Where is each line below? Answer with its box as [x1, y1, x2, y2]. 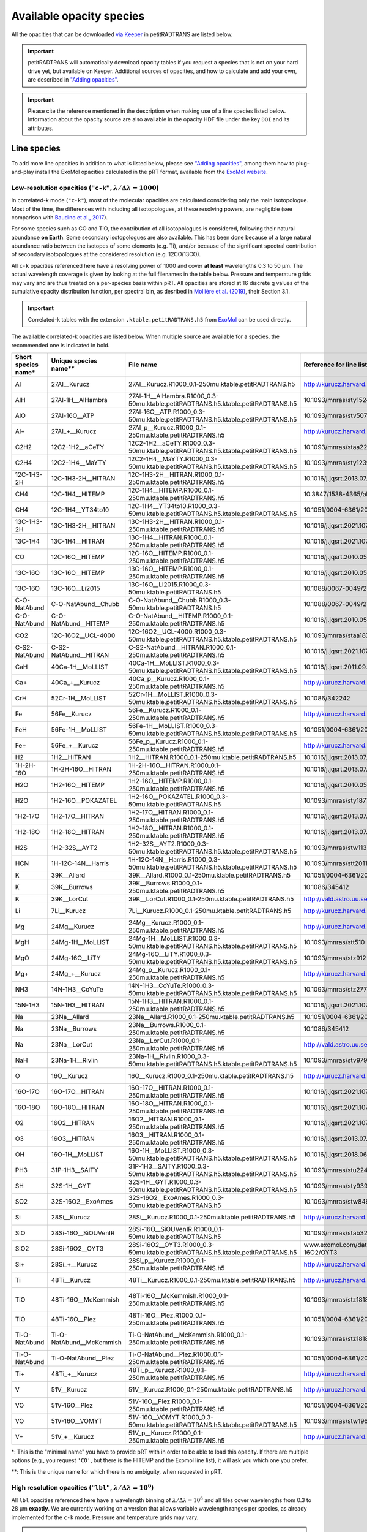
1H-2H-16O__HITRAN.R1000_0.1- [128, 760, 221, 769]
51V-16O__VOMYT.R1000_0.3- [128, 1413, 214, 1421]
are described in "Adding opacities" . [28, 76, 119, 83]
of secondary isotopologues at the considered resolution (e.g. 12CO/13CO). [11, 251, 201, 258]
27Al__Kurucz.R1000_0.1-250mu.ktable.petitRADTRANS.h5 [128, 380, 295, 389]
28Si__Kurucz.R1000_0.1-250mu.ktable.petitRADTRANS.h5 [128, 1213, 296, 1221]
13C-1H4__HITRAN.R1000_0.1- [128, 533, 214, 542]
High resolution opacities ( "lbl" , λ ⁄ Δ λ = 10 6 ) [11, 1482, 154, 1492]
